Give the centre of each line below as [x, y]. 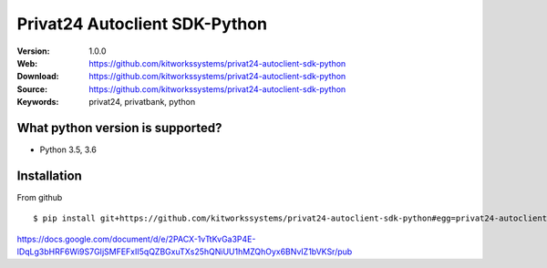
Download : [38, 77]
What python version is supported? [119, 128]
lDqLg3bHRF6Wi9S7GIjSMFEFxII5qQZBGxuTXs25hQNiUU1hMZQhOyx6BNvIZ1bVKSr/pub [185, 252]
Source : [32, 89]
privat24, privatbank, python [142, 102]
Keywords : [38, 102]
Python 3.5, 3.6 [68, 149]
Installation [49, 175]
